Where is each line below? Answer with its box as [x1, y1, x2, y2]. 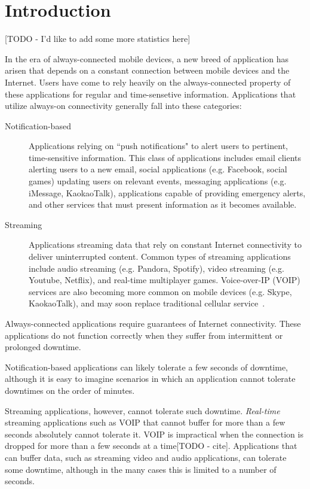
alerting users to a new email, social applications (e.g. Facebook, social [29, 163, 287, 175]
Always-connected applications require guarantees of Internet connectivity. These [5, 317, 301, 329]
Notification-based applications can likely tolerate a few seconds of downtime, [5, 360, 288, 373]
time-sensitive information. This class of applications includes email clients [29, 151, 302, 163]
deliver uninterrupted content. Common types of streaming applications [29, 250, 291, 263]
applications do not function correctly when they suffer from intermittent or [5, 329, 283, 341]
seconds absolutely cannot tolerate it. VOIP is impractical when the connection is [5, 427, 303, 440]
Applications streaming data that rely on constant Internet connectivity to [29, 238, 302, 251]
